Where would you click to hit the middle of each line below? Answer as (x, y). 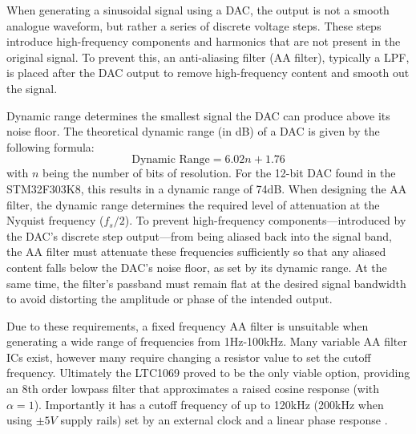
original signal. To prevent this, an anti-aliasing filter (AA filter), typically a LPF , (208, 57)
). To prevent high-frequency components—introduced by (265, 220)
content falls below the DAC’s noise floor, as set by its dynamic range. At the (197, 267)
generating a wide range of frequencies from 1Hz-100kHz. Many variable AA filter (207, 341)
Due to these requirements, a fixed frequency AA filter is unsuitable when (188, 325)
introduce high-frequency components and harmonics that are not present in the (204, 41)
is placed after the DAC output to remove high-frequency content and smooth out (208, 73)
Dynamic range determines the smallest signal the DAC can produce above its (198, 115)
